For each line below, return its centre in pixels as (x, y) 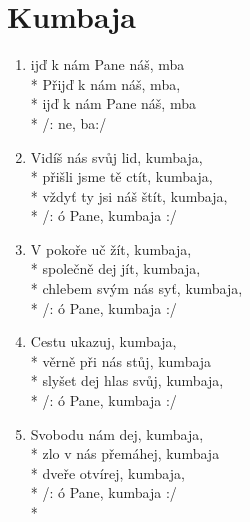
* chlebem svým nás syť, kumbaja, (136, 288)
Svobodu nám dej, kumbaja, (117, 433)
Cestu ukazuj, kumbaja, (103, 341)
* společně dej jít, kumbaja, (115, 268)
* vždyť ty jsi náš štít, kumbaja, (129, 195)
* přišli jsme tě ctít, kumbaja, (121, 176)
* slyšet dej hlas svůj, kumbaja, (127, 380)
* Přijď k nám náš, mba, (105, 83)
